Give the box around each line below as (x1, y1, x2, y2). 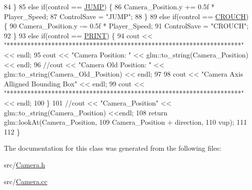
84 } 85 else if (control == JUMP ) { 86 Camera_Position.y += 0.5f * (4, 1, 215, 11)
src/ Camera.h (4, 159, 45, 169)
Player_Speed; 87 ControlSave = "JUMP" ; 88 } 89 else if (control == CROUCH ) (4, 11, 249, 21)
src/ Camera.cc (4, 176, 48, 186)
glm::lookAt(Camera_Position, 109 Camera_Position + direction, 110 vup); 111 (4, 117, 247, 127)
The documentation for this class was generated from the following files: (4, 143, 221, 153)
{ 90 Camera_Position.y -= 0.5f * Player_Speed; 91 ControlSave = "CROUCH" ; (4, 21, 249, 31)
